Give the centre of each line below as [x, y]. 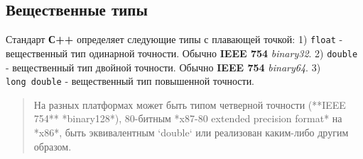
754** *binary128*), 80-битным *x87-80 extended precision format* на [188, 118]
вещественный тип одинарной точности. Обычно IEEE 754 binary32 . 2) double [182, 53]
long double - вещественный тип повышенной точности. [130, 81]
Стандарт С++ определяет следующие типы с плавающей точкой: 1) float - [174, 39]
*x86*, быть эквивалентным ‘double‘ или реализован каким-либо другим [191, 132]
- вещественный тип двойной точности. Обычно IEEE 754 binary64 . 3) [163, 67]
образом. [53, 146]
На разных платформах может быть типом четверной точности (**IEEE [190, 104]
